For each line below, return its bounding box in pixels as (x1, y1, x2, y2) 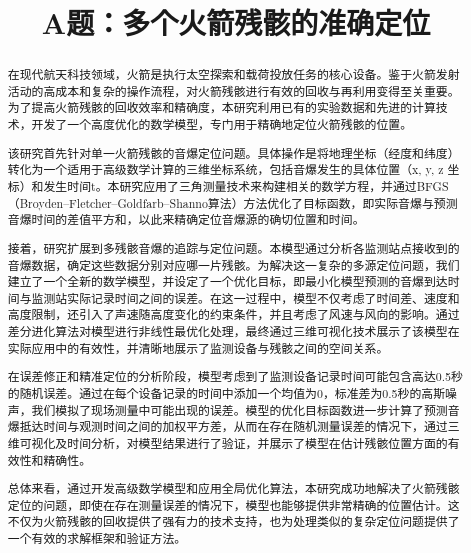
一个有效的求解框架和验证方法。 (7, 530, 187, 547)
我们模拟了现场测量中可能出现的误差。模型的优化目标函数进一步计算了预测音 (31, 401, 460, 418)
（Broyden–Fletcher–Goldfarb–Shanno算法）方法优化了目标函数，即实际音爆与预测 (7, 194, 458, 211)
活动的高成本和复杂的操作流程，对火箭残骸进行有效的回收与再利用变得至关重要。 (7, 82, 460, 99)
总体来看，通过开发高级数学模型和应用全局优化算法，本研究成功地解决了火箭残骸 (7, 480, 460, 497)
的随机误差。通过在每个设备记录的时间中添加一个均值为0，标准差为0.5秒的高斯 (7, 385, 446, 401)
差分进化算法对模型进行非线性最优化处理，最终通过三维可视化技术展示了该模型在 (7, 323, 460, 340)
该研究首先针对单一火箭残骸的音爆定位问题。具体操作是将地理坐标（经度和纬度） (7, 144, 460, 161)
